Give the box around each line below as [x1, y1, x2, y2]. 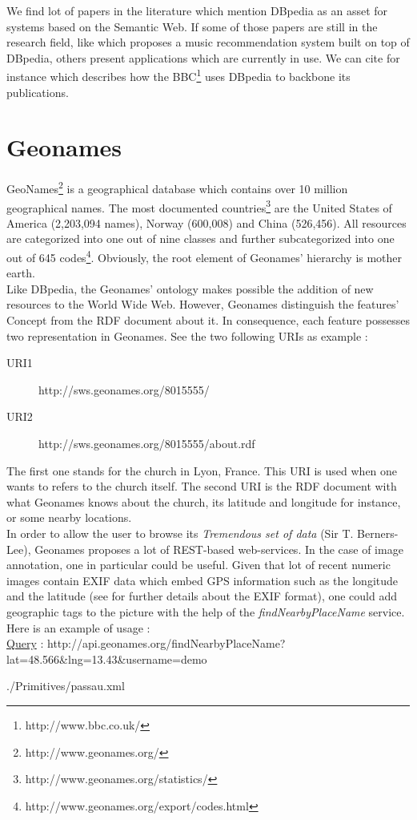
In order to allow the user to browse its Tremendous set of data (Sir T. [6, 525, 354, 541]
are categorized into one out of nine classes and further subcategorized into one [6, 230, 395, 247]
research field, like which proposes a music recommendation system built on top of [6, 34, 410, 50]
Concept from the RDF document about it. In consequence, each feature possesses [6, 312, 410, 329]
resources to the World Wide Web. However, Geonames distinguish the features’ [6, 296, 399, 313]
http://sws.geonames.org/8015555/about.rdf [38, 435, 255, 452]
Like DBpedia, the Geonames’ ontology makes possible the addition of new [6, 280, 374, 297]
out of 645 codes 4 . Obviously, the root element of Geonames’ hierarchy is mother [6, 247, 403, 265]
